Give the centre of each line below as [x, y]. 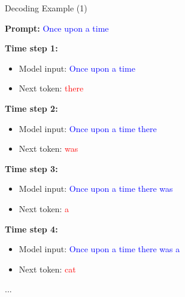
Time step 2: [31, 108]
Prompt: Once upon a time [57, 28]
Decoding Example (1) [46, 8]
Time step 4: [31, 229]
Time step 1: [31, 48]
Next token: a [44, 208]
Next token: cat [47, 269]
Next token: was [48, 148]
